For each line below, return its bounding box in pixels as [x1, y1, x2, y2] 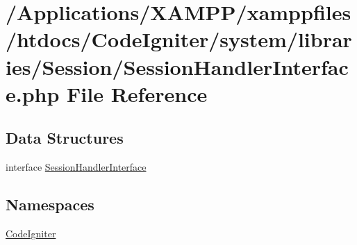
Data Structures [6, 127, 124, 149]
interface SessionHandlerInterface [6, 160, 147, 174]
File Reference [67, 79, 208, 108]
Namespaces [6, 194, 94, 215]
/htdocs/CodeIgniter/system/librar [6, 25, 352, 53]
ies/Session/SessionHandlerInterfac [6, 52, 349, 81]
